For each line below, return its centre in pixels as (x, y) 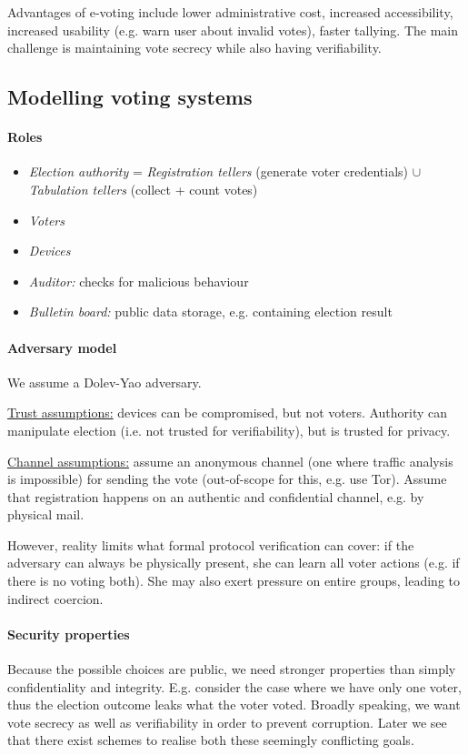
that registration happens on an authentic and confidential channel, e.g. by (216, 496)
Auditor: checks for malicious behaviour (139, 281)
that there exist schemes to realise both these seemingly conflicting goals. (211, 740)
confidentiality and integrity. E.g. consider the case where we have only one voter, (234, 686)
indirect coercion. (55, 598)
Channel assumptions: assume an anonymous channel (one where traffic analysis (230, 461)
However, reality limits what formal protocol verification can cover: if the (211, 544)
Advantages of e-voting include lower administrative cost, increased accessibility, (230, 12)
